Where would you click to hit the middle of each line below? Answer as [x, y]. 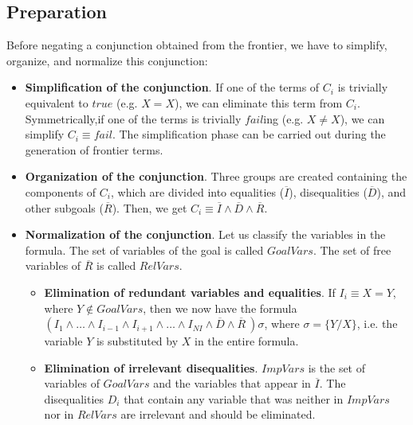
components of [61, 191]
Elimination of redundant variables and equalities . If [190, 292]
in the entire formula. [247, 341]
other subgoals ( [64, 207]
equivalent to [57, 102]
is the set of [337, 367]
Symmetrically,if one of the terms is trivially [133, 118]
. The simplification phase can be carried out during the [249, 134]
